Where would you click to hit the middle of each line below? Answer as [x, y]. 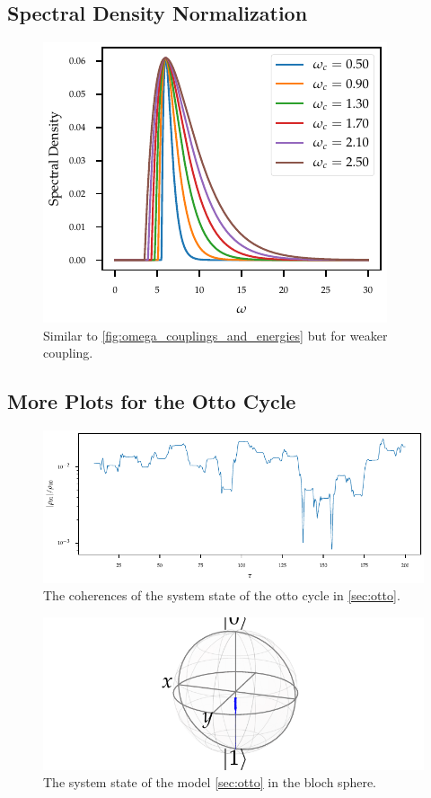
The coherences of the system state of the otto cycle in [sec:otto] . [222, 595]
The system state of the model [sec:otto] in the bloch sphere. [210, 782]
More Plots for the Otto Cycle [152, 401]
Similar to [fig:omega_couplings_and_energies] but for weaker [215, 335]
